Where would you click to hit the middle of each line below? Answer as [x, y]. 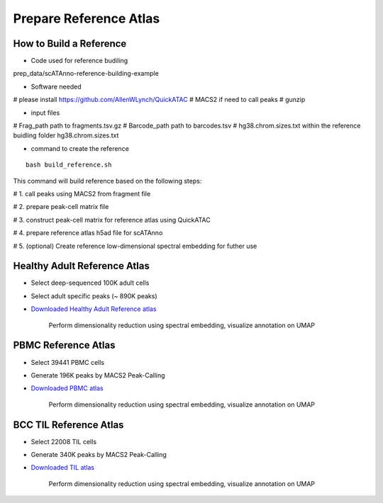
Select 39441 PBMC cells [68, 362]
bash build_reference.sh [69, 165]
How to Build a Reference [70, 44]
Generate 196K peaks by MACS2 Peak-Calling [98, 375]
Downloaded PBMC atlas [67, 388]
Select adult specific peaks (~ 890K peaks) [94, 296]
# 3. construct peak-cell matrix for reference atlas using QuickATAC [112, 220]
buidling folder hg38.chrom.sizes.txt [66, 135]
